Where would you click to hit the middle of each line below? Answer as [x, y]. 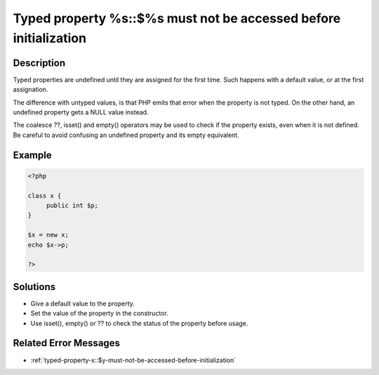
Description [39, 63]
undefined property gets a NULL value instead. [81, 112]
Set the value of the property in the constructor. [99, 313]
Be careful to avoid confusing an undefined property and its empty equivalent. [126, 135]
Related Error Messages [67, 343]
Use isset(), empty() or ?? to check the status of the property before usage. [139, 323]
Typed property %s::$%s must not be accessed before [177, 18]
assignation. [31, 90]
